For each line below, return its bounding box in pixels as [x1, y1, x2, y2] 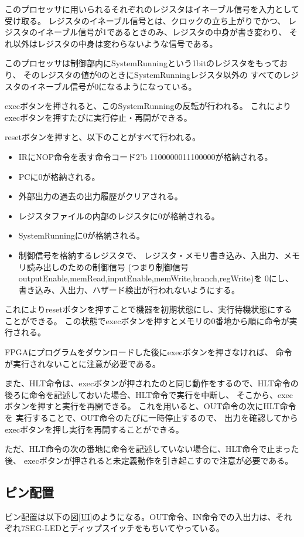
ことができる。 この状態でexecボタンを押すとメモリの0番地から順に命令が [5, 314, 289, 327]
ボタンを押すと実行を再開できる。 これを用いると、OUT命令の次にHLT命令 [5, 400, 296, 412]
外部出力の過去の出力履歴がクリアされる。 [18, 190, 183, 202]
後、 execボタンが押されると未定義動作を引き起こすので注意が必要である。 [5, 454, 293, 466]
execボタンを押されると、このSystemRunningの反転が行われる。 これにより [5, 100, 292, 112]
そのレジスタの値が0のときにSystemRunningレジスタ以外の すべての [23, 68, 283, 80]
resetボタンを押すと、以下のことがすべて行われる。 [5, 131, 201, 143]
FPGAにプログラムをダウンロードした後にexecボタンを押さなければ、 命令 [5, 346, 292, 358]
